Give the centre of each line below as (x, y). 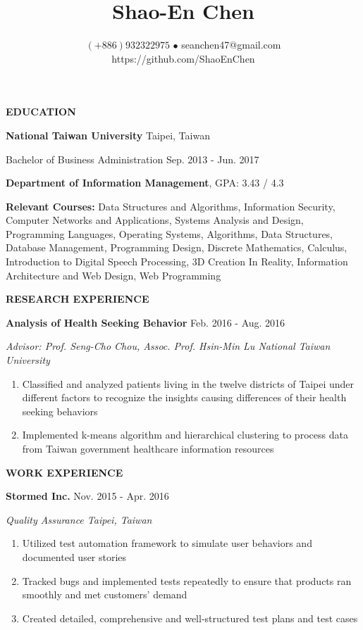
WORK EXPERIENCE (64, 472)
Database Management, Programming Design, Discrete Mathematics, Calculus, (177, 247)
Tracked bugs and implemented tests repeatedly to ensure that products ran (187, 580)
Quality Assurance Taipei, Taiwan (79, 519)
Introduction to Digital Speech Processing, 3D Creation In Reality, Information (177, 262)
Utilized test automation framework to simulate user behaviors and (167, 543)
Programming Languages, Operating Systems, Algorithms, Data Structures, (170, 233)
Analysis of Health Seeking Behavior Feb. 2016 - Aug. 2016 (146, 322)
